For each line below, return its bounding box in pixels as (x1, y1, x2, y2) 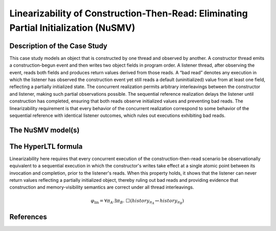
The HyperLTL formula (9, 142, 83, 151)
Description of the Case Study (9, 41, 107, 50)
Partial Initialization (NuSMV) (9, 22, 135, 33)
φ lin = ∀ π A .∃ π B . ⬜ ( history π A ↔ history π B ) (90, 198, 184, 205)
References (9, 213, 47, 221)
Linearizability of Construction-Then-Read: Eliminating (9, 8, 248, 19)
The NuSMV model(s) (9, 125, 80, 134)
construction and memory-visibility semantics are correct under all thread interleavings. (9, 184, 194, 191)
